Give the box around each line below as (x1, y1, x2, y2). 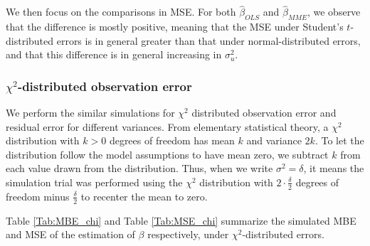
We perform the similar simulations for (6, 105, 175, 120)
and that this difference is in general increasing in (6, 47, 222, 62)
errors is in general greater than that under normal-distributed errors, (56, 33, 361, 48)
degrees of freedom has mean (109, 133, 235, 148)
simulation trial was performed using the (6, 174, 183, 189)
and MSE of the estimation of (6, 227, 135, 242)
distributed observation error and (191, 105, 337, 120)
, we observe (307, 4, 361, 19)
